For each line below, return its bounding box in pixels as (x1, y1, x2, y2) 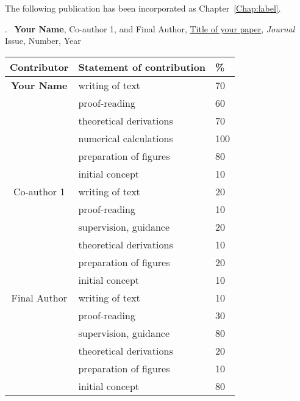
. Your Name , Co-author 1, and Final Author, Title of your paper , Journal (5, 22, 295, 35)
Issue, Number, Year (5, 34, 81, 47)
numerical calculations (78, 131, 173, 145)
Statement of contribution (78, 59, 206, 74)
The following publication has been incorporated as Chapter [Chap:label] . (5, 2, 281, 14)
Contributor (10, 59, 69, 74)
